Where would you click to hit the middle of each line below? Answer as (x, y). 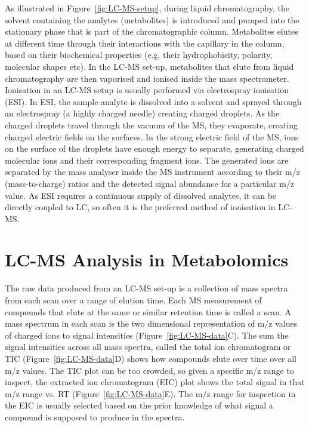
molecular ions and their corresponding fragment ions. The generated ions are (147, 160)
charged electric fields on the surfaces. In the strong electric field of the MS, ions (152, 136)
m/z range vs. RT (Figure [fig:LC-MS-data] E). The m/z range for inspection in (150, 393)
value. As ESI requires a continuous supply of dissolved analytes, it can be (141, 195)
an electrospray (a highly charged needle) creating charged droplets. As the (142, 113)
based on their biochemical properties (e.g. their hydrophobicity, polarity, (139, 55)
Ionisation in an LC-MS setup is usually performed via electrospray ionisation (147, 90)
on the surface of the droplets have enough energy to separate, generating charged (154, 148)
